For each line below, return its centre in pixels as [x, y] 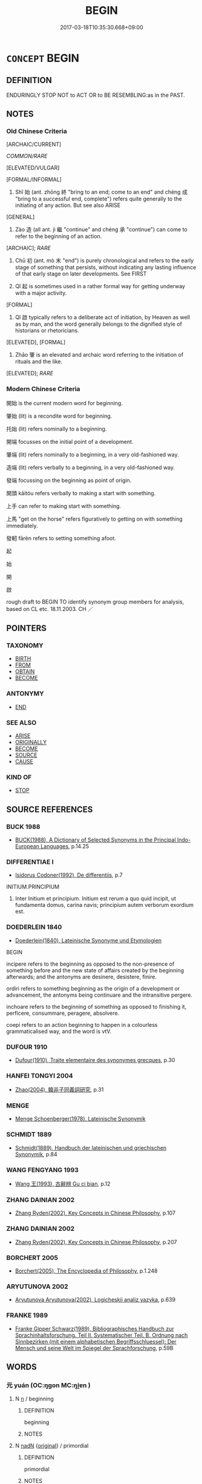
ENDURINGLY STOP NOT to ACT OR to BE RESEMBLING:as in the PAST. [96, 95]
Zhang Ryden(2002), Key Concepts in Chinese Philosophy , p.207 [96, 1242]
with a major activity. [41, 293]
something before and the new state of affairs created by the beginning [95, 970]
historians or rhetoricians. [47, 331]
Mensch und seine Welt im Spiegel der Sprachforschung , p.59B [94, 1348]
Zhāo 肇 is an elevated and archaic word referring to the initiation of [99, 355]
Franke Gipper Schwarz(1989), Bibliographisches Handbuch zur [94, 1328]
